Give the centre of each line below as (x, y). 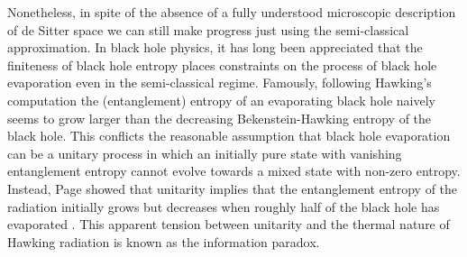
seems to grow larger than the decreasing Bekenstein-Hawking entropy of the (220, 118)
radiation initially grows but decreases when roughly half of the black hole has (224, 206)
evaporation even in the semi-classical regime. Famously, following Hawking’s (220, 83)
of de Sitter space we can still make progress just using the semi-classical (208, 29)
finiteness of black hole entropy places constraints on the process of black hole (222, 64)
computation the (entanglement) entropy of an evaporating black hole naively (221, 100)
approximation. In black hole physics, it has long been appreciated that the (215, 47)
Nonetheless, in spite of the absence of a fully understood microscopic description (232, 12)
